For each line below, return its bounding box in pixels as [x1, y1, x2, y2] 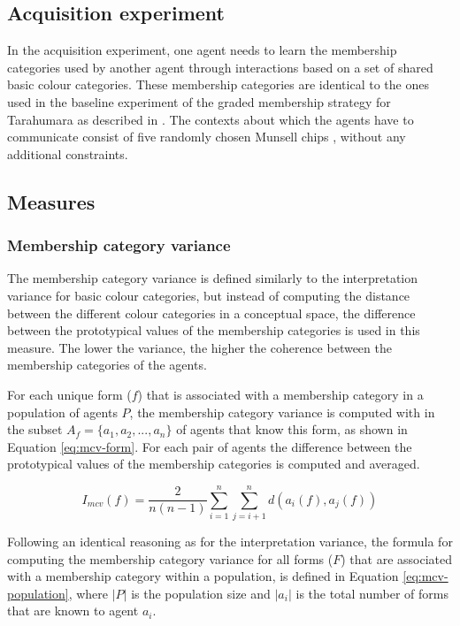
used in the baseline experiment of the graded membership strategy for [7, 92, 391, 111]
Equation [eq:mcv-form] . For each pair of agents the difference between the [7, 437, 412, 455]
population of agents [7, 402, 118, 421]
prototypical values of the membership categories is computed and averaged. [7, 454, 420, 473]
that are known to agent [7, 601, 139, 620]
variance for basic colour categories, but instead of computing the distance [7, 286, 410, 304]
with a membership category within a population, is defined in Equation [7, 567, 399, 585]
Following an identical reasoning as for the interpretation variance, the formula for [7, 532, 453, 551]
